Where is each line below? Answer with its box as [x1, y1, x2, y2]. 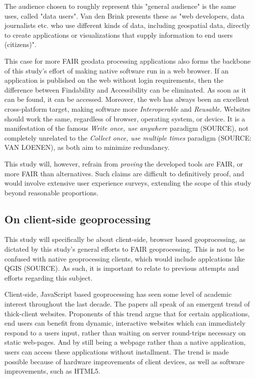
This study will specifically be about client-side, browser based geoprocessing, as [4, 234, 246, 244]
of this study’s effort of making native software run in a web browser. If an [4, 65, 229, 75]
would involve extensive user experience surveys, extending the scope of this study [4, 178, 252, 188]
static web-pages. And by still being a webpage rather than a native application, [4, 337, 246, 347]
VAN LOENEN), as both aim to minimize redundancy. [4, 142, 170, 152]
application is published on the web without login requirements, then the [4, 75, 224, 85]
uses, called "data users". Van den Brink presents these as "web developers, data [4, 10, 245, 21]
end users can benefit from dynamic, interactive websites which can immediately [4, 318, 246, 328]
